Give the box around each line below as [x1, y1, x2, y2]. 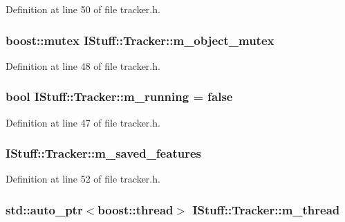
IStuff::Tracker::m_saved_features [6, 145, 201, 162]
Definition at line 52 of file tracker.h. [6, 172, 160, 186]
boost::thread [97, 201, 174, 218]
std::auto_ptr [6, 201, 83, 218]
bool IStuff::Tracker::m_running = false [6, 88, 233, 105]
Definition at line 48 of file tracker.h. [6, 58, 160, 73]
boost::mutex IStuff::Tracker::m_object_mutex [6, 31, 274, 48]
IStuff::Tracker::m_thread [192, 201, 340, 218]
